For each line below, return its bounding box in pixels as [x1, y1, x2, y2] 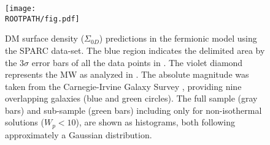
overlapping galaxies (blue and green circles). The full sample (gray [5, 92, 258, 105]
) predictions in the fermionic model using [99, 32, 257, 45]
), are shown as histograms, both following [75, 116, 235, 128]
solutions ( [5, 116, 44, 128]
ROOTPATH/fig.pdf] [5, 14, 80, 23]
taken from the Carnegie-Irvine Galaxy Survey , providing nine [5, 80, 242, 92]
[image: [5, 4, 36, 13]
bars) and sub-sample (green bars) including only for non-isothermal [5, 103, 262, 116]
